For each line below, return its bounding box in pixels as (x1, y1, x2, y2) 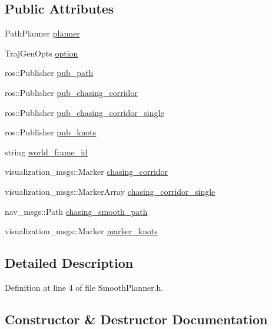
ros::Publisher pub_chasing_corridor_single (5, 106, 164, 118)
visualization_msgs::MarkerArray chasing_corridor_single (5, 185, 215, 197)
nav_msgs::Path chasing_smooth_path (5, 205, 148, 217)
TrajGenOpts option (5, 46, 78, 59)
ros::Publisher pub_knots (5, 126, 97, 138)
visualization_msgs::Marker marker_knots (5, 225, 158, 237)
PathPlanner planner (5, 27, 80, 39)
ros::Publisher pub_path (5, 67, 94, 79)
